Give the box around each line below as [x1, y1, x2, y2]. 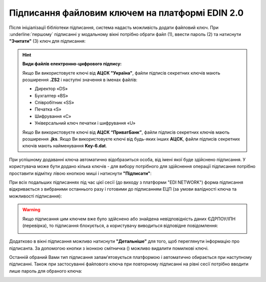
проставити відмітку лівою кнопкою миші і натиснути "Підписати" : [9, 170, 152, 176]
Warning [22, 207, 40, 213]
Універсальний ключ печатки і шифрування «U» [34, 120, 135, 126]
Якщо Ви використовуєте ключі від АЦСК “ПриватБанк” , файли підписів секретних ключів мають [22, 129, 230, 135]
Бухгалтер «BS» [34, 92, 68, 98]
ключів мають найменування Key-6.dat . [22, 143, 107, 149]
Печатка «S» [34, 106, 62, 113]
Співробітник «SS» [34, 100, 74, 106]
